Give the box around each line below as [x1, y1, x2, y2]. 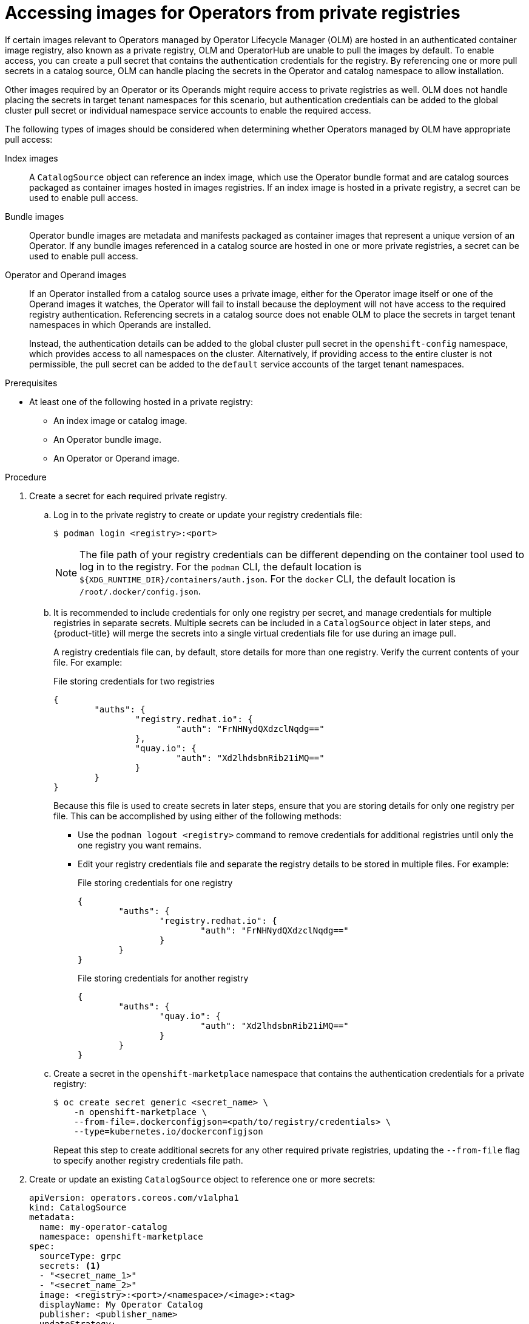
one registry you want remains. [78, 839, 201, 850]
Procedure [5, 471, 47, 482]
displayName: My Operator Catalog [39, 1299, 203, 1309]
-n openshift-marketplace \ [73, 1107, 207, 1117]
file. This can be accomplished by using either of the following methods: [53, 810, 342, 821]
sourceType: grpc [39, 1251, 121, 1261]
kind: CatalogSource [29, 1202, 127, 1212]
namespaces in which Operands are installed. [29, 319, 211, 330]
